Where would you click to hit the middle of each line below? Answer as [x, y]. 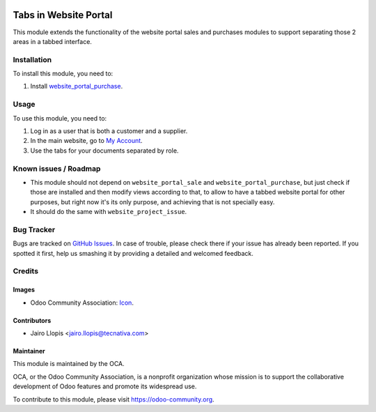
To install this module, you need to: [63, 74]
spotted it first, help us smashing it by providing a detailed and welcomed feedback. [133, 253]
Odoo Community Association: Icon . [82, 303]
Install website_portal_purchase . [77, 86]
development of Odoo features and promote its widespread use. [105, 386]
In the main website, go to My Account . [86, 141]
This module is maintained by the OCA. [69, 364]
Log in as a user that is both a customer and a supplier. [109, 131]
